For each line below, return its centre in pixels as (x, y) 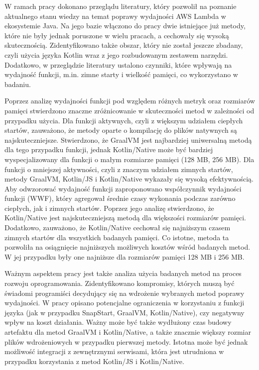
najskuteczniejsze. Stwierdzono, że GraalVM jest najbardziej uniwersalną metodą (128, 139)
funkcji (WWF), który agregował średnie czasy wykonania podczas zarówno (120, 198)
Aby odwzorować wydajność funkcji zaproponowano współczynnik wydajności (123, 188)
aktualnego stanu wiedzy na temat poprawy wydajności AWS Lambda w (115, 16)
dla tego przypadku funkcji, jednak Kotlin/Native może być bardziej (109, 149)
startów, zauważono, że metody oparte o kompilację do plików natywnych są (121, 130)
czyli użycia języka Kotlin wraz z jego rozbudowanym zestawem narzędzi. (116, 54)
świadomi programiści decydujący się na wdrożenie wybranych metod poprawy (125, 293)
